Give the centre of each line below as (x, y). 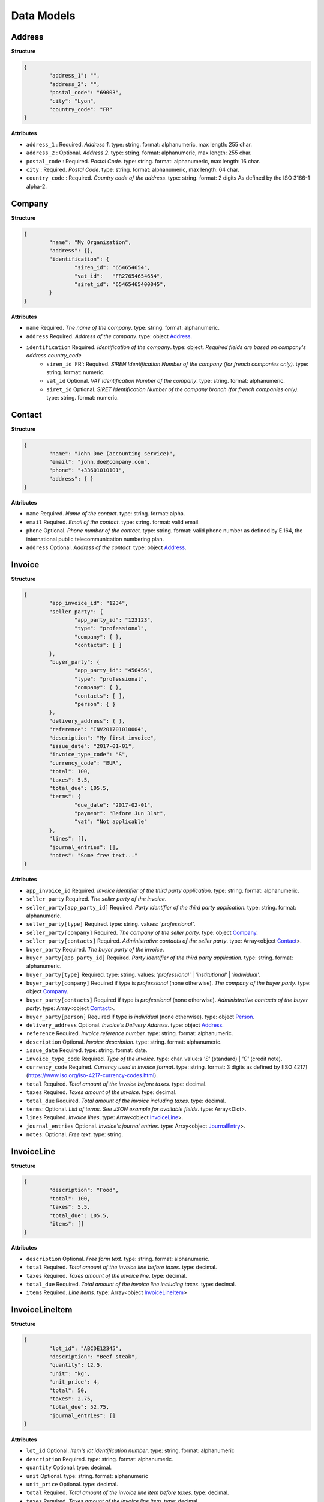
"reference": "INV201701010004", (98, 729)
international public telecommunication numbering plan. (95, 539)
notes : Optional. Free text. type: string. (74, 1134)
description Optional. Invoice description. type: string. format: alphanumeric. (124, 1042)
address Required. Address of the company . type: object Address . (109, 336)
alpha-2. (37, 186)
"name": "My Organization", (90, 242)
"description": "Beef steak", (93, 1357)
